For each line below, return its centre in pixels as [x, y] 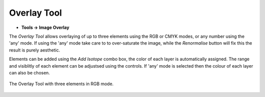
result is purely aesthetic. [35, 50]
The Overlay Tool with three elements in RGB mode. [61, 84]
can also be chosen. [29, 73]
